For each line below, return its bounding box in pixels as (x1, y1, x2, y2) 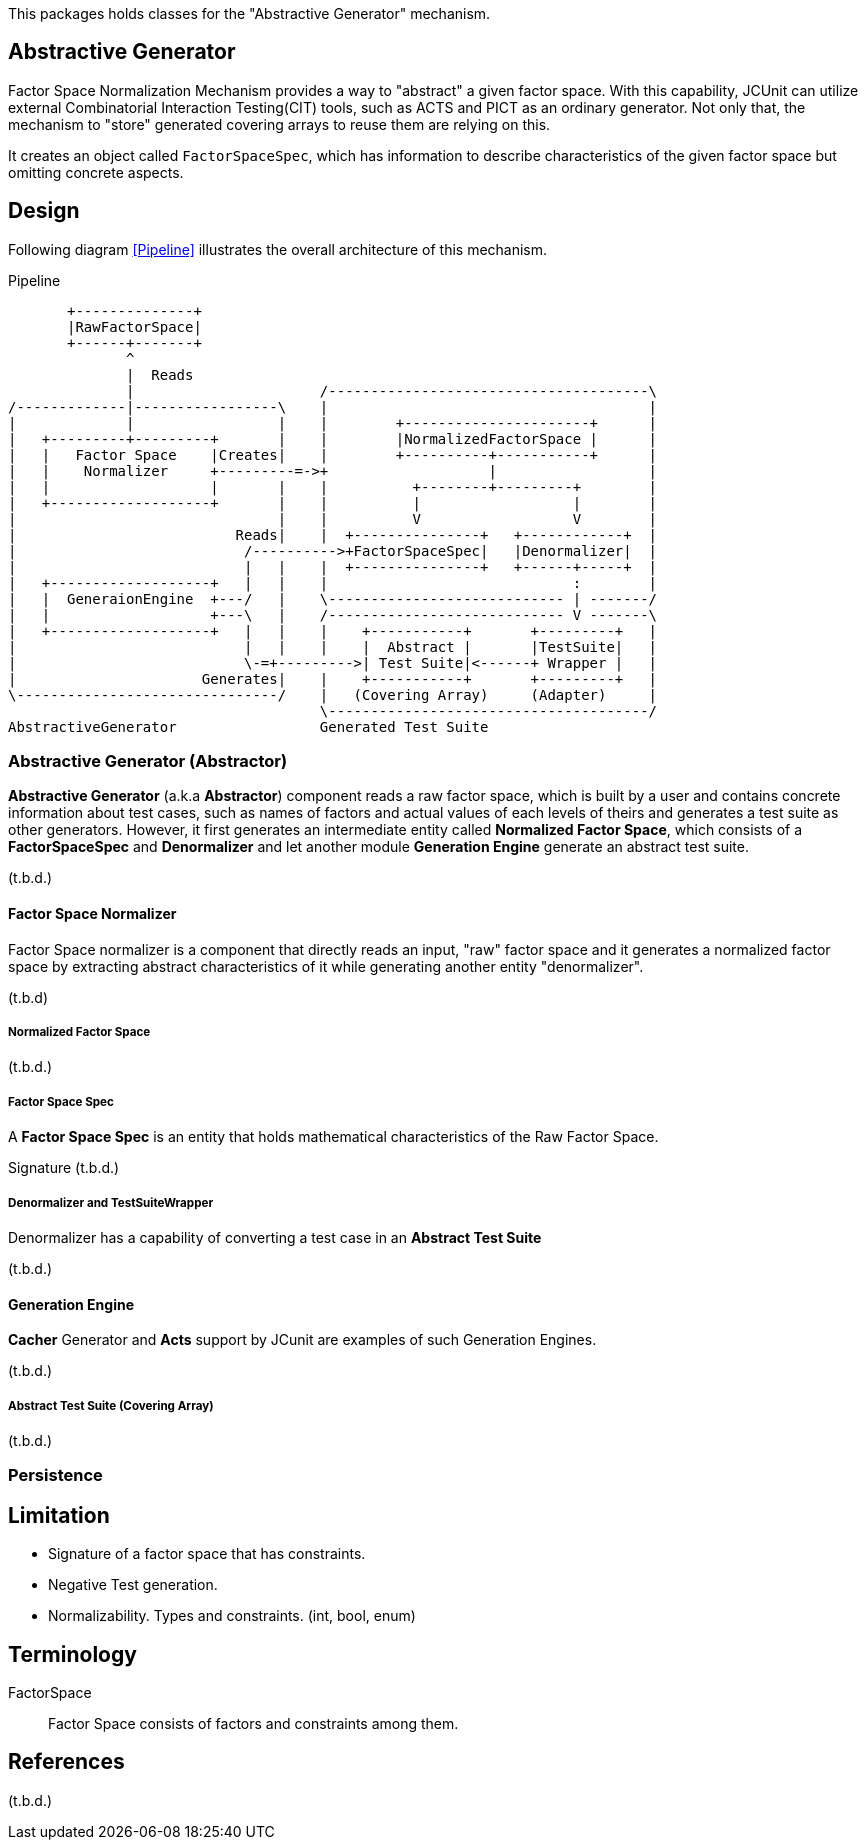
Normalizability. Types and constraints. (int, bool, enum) (48, 1607, 416, 1625)
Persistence (8, 1465, 103, 1486)
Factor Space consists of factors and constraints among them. (48, 1715, 459, 1733)
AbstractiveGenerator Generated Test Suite (8, 718, 489, 735)
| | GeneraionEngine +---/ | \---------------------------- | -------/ (8, 590, 658, 607)
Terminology (8, 1641, 137, 1667)
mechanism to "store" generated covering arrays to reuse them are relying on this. (8, 115, 551, 133)
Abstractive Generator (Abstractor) (8, 751, 288, 772)
